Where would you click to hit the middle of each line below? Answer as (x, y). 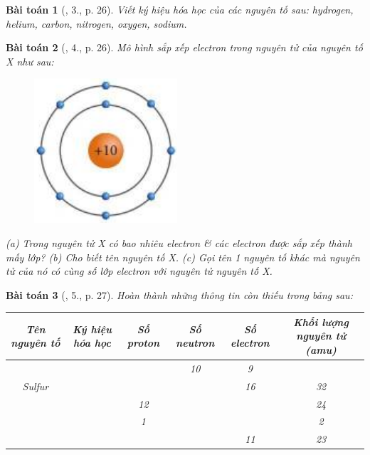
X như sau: (30, 61)
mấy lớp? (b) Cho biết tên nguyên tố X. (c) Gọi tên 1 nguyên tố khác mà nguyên (183, 257)
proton (143, 343)
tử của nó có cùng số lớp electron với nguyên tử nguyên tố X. (139, 271)
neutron (195, 343)
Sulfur (36, 386)
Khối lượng (321, 321)
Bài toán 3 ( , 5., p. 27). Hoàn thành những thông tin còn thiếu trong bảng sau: (179, 294)
